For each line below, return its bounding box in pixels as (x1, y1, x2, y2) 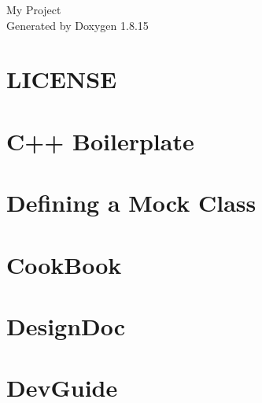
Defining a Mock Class (6, 187, 256, 219)
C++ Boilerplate (6, 124, 194, 157)
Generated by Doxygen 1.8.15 (6, 17, 149, 33)
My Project (6, 2, 61, 17)
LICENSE (6, 63, 117, 95)
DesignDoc (6, 309, 126, 342)
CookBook (6, 248, 122, 280)
